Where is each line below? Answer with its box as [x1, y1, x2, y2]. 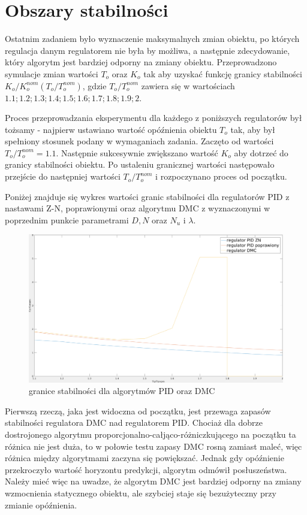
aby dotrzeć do [234, 146, 288, 159]
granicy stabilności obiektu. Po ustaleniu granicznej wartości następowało [5, 158, 275, 171]
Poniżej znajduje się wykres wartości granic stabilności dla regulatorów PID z [5, 190, 290, 202]
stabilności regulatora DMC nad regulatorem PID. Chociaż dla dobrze [5, 416, 263, 429]
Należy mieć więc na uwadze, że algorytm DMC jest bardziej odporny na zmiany [5, 475, 302, 487]
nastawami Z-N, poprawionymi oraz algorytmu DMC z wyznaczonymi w [5, 202, 270, 214]
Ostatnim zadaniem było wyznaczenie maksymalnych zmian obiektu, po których [5, 32, 300, 45]
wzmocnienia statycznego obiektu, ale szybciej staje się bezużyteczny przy [5, 486, 276, 499]
